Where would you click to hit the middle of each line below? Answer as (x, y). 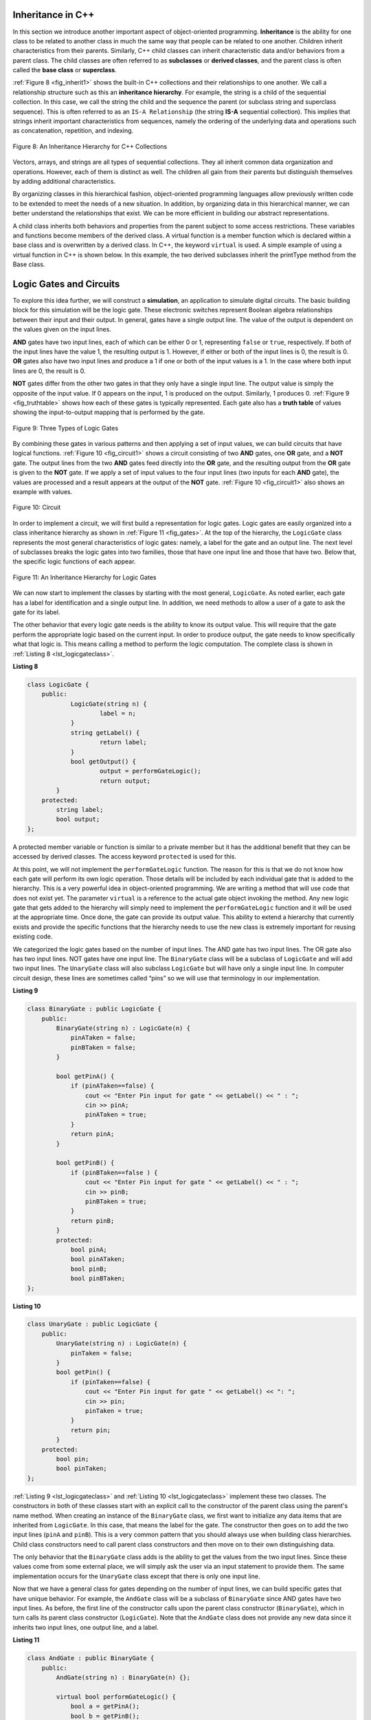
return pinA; (92, 1134)
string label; (80, 809)
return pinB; (92, 1221)
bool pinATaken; (98, 1259)
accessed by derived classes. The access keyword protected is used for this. (125, 857)
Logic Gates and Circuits (66, 284)
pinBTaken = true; (116, 1202)
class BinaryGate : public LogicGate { (94, 1009)
